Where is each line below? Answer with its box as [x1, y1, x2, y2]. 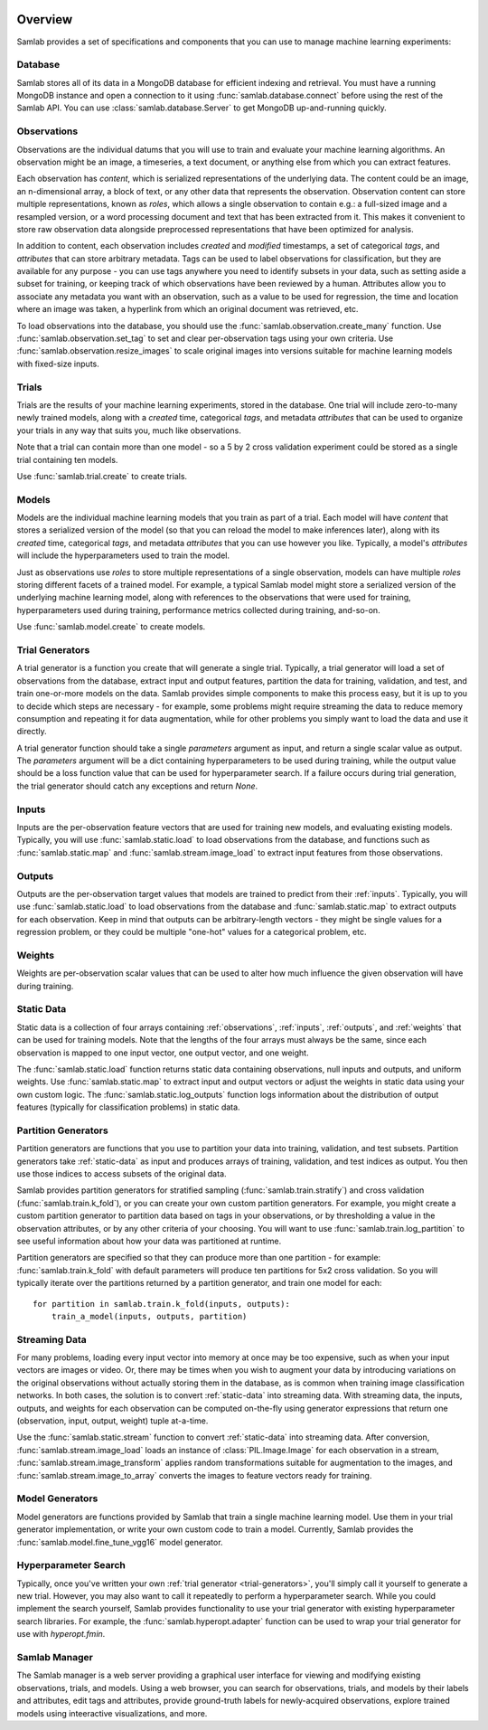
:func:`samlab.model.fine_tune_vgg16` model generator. [16, 1536, 223, 1547]
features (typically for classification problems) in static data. [16, 1101, 240, 1112]
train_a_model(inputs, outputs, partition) [51, 1311, 248, 1321]
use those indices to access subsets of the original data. [16, 1168, 227, 1179]
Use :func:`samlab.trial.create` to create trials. [16, 470, 188, 481]
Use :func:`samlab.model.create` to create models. [16, 621, 206, 632]
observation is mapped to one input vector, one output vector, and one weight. [16, 1047, 309, 1058]
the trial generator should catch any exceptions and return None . [16, 780, 258, 791]
